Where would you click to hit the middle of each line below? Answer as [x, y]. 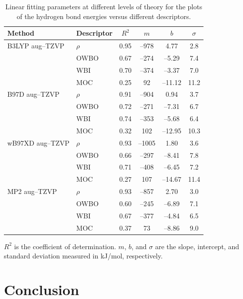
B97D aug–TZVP [33, 94]
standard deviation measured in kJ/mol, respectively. [83, 256]
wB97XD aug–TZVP [39, 142]
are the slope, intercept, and [197, 246]
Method [21, 33]
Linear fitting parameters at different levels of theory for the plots [104, 6]
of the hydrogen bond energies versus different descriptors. [104, 16]
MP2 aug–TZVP [32, 191]
